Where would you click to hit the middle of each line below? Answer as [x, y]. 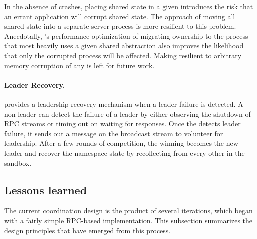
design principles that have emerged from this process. [87, 230]
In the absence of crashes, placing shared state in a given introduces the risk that [129, 6]
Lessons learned [46, 190]
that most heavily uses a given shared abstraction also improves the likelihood [124, 46]
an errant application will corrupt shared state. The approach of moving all [120, 16]
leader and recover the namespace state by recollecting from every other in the [124, 153]
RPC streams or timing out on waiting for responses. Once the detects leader [122, 124]
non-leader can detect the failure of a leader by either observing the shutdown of [127, 114]
